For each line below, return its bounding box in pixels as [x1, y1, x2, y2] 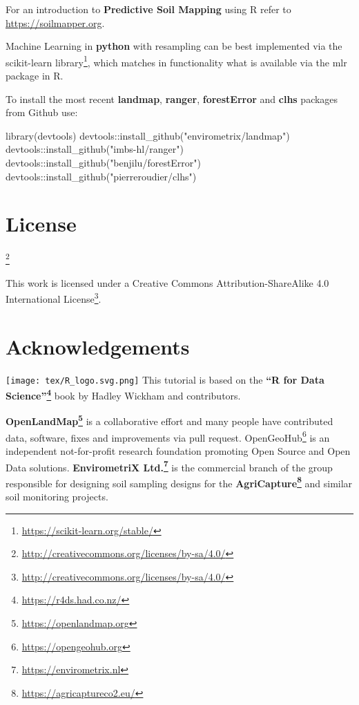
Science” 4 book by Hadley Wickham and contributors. [6, 386, 241, 402]
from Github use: [6, 105, 78, 120]
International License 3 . [6, 290, 101, 305]
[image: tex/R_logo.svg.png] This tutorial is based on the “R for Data [6, 372, 324, 386]
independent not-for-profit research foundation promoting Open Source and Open [6, 443, 351, 458]
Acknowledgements [6, 332, 190, 360]
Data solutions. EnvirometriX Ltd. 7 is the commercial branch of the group [6, 458, 333, 474]
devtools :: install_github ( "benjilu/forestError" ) [6, 156, 202, 169]
